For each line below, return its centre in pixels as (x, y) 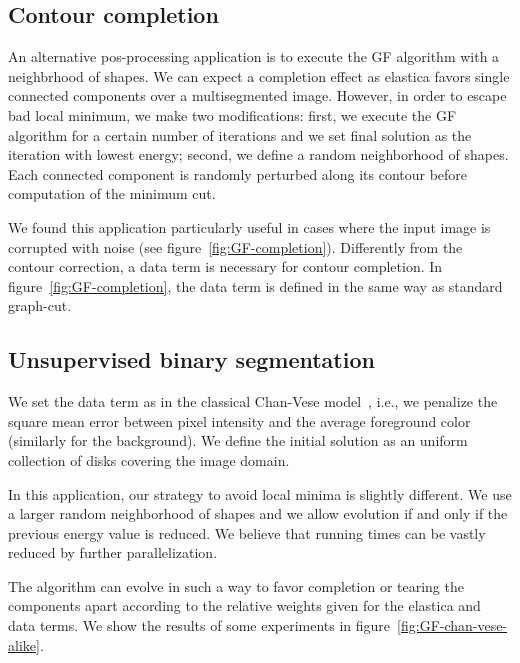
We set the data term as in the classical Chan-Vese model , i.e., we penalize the (253, 401)
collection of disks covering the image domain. (149, 459)
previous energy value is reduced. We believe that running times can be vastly (247, 532)
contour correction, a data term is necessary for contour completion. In (225, 266)
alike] (24, 644)
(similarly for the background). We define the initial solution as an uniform (238, 440)
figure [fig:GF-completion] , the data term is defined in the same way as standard (255, 285)
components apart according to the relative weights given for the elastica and (244, 605)
